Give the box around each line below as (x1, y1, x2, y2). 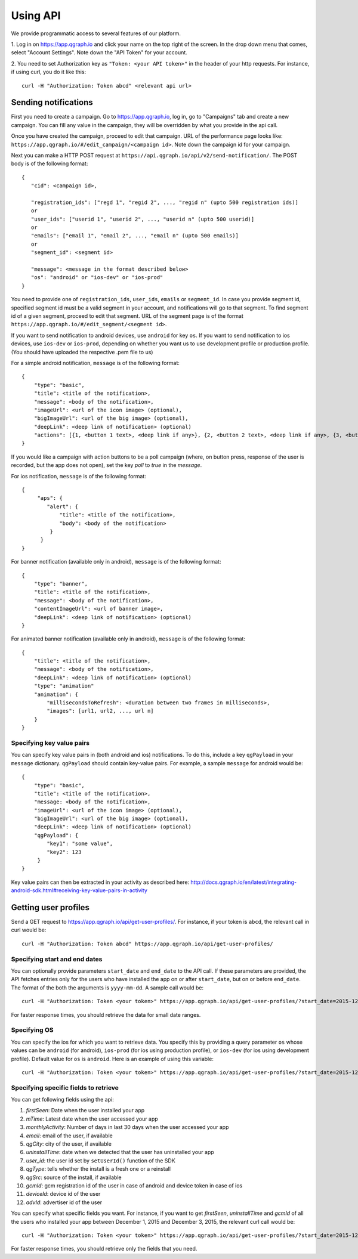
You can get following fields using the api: (11, 1096, 114, 1103)
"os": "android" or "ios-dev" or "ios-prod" (30, 274, 163, 281)
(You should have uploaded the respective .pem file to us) (11, 348, 153, 355)
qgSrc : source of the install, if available (26, 1174, 122, 1181)
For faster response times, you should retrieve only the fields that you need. (11, 1245, 197, 1252)
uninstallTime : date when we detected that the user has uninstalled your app (26, 1149, 214, 1156)
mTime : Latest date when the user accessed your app (26, 1115, 158, 1122)
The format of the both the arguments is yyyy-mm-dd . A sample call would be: (11, 984, 204, 991)
